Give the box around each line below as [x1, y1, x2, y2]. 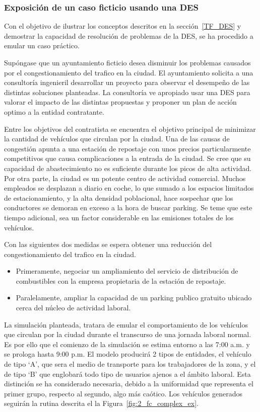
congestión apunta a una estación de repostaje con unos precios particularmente [4, 143, 251, 153]
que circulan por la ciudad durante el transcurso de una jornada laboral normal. [4, 329, 251, 340]
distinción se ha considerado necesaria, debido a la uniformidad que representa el [4, 378, 253, 389]
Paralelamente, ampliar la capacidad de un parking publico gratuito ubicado [16, 292, 252, 303]
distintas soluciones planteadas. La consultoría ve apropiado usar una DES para [4, 87, 250, 97]
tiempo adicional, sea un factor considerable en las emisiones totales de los [4, 212, 234, 222]
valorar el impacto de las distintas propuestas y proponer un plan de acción [4, 97, 237, 107]
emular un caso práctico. [4, 40, 80, 51]
